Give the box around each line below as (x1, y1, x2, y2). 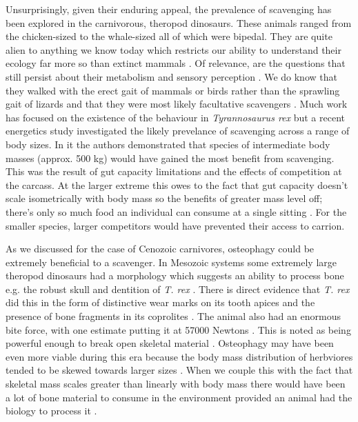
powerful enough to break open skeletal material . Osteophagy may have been (6, 336, 334, 350)
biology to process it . (6, 403, 97, 418)
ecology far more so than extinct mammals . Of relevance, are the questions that (6, 56, 346, 70)
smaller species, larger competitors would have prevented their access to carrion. (6, 218, 345, 232)
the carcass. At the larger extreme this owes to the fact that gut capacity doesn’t (6, 177, 348, 192)
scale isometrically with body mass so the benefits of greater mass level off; (6, 191, 323, 205)
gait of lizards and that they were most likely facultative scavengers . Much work (6, 97, 348, 111)
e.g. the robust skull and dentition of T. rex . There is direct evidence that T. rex (6, 281, 350, 296)
